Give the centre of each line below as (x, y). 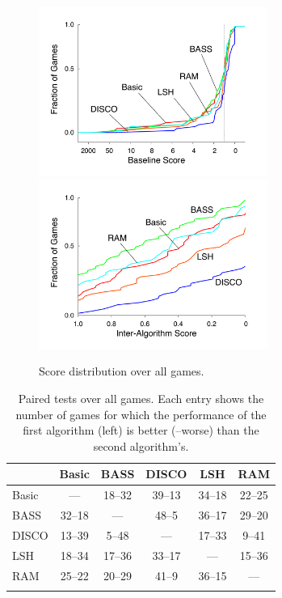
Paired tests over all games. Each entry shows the (141, 398)
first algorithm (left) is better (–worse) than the (141, 430)
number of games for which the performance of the (141, 414)
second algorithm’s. (141, 445)
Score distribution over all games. (122, 371)
